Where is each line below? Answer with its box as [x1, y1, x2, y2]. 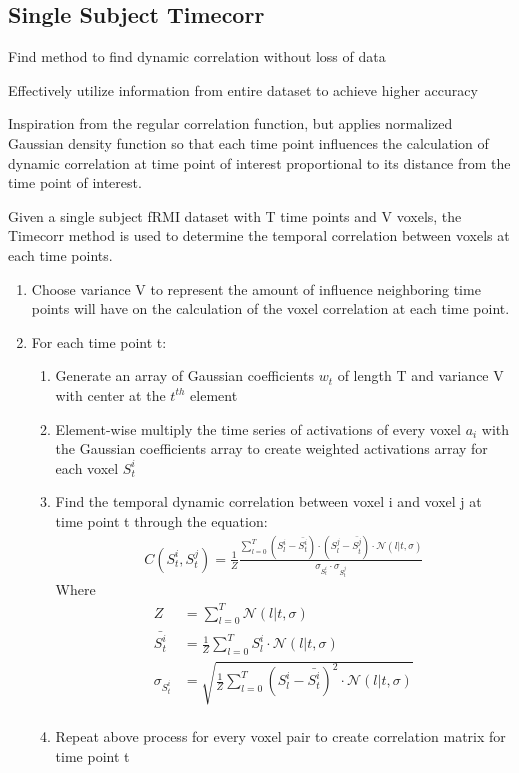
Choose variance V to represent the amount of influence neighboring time [31, 278, 481, 299]
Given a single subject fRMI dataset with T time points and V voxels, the [8, 205, 462, 226]
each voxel [55, 457, 119, 478]
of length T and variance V [337, 365, 504, 386]
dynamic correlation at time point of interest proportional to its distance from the [8, 152, 511, 173]
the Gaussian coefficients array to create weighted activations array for [55, 438, 488, 459]
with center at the [55, 384, 166, 405]
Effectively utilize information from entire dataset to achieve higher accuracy [8, 79, 478, 100]
